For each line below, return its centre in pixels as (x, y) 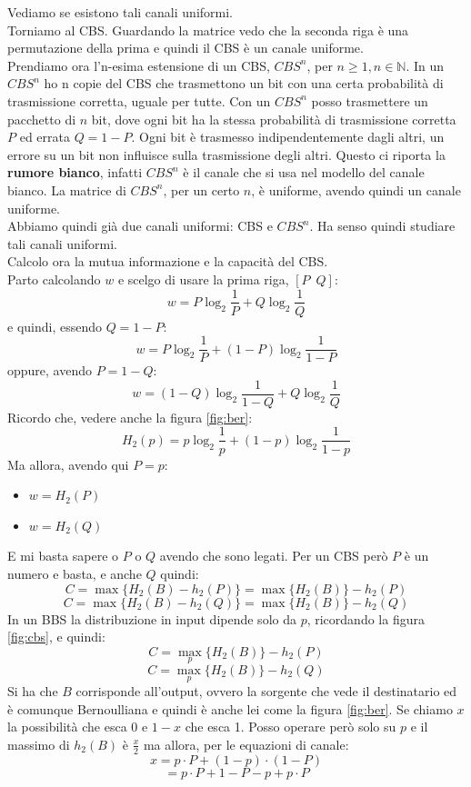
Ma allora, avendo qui (68, 464)
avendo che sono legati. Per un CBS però (274, 556)
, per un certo (201, 189)
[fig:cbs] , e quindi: (56, 637)
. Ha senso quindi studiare (382, 226)
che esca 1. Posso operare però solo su (291, 727)
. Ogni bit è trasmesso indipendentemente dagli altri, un (288, 137)
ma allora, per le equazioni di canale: (246, 744)
